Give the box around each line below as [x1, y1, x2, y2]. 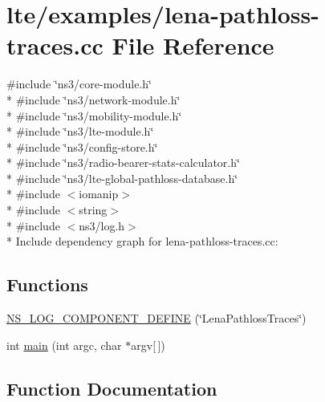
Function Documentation [6, 376, 217, 400]
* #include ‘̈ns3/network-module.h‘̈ [6, 91, 181, 108]
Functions [6, 272, 88, 297]
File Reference [112, 29, 274, 62]
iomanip [79, 185, 119, 202]
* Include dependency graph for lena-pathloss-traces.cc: [6, 233, 278, 250]
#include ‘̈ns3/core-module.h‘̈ [6, 75, 152, 92]
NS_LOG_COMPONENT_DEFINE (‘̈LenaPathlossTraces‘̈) [6, 310, 307, 327]
